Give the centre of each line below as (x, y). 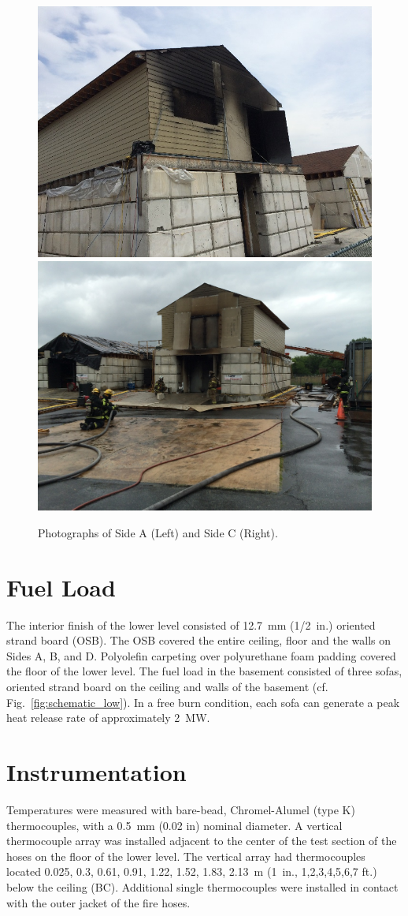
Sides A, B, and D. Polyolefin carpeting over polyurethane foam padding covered (201, 655)
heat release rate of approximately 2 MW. (108, 718)
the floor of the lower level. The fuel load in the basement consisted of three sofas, (204, 671)
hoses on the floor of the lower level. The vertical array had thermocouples (186, 856)
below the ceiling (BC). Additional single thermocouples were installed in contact (202, 886)
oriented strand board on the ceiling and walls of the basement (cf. (167, 687)
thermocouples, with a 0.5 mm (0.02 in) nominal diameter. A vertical (174, 825)
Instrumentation (96, 772)
